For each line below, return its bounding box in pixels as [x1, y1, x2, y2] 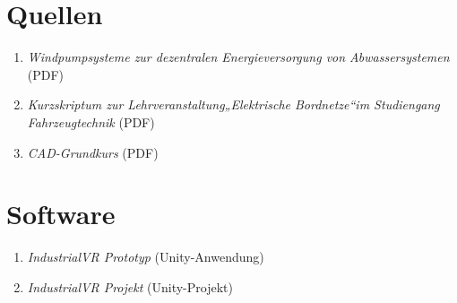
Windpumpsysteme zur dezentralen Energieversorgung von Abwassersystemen [27, 48, 450, 66]
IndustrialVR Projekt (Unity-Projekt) [27, 277, 233, 296]
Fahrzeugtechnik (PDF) [27, 112, 155, 131]
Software [6, 195, 116, 232]
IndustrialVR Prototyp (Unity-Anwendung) [27, 247, 264, 266]
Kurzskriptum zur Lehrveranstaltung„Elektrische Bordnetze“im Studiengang [27, 95, 440, 114]
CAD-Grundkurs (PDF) [27, 143, 159, 161]
